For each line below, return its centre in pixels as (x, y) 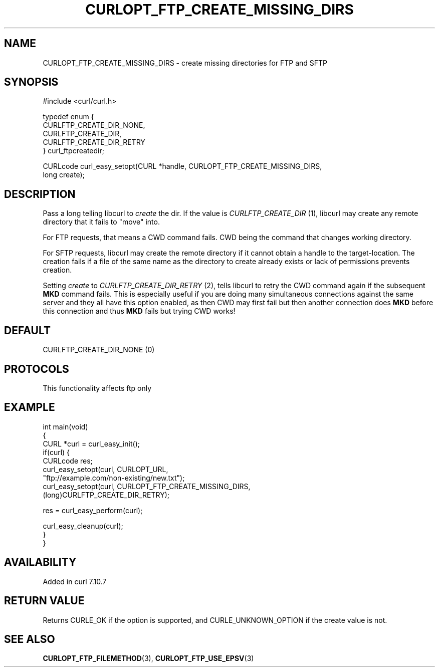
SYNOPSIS (31, 82)
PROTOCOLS (37, 369)
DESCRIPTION (40, 194)
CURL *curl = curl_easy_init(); (91, 443)
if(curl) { (56, 452)
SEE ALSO (30, 639)
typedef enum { (68, 117)
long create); (64, 175)
